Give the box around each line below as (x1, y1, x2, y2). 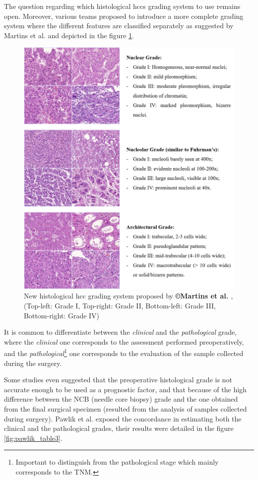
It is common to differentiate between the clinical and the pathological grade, (4, 327, 237, 337)
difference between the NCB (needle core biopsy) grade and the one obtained (4, 394, 238, 404)
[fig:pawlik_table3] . (4, 432, 63, 443)
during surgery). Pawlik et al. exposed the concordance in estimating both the (4, 413, 242, 423)
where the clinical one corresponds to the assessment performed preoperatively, (4, 336, 244, 347)
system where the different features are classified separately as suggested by (4, 20, 234, 31)
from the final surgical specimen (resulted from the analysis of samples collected (4, 403, 247, 414)
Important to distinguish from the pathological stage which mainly (15, 457, 219, 467)
